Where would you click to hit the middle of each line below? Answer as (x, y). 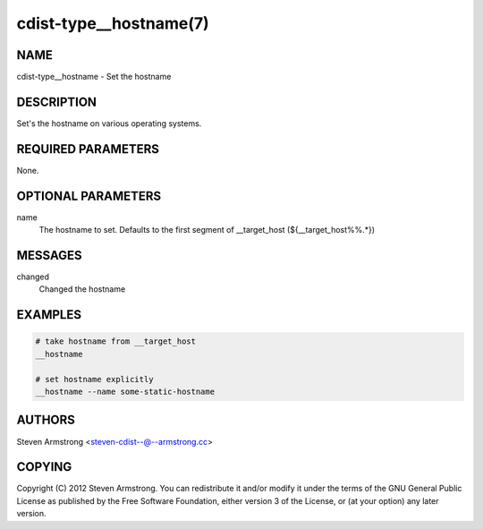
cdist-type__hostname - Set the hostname (94, 77)
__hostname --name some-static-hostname (125, 392)
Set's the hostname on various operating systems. (109, 123)
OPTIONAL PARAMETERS (89, 196)
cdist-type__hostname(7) (113, 23)
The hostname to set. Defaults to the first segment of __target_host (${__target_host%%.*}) (207, 230)
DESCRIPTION (57, 102)
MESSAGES (49, 255)
